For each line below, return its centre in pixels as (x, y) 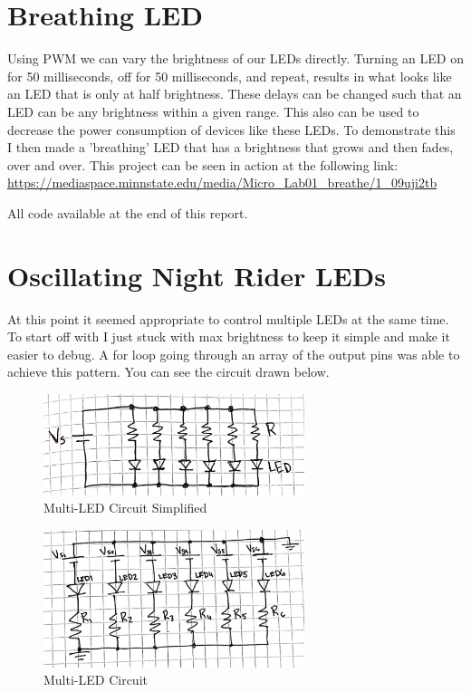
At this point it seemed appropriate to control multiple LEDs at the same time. (228, 318)
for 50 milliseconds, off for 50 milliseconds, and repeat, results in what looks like (230, 76)
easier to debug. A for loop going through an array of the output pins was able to (234, 354)
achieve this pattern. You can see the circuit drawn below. (168, 372)
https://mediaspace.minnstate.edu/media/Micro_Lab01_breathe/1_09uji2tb (222, 183)
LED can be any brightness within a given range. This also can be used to (213, 111)
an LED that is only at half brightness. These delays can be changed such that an (235, 94)
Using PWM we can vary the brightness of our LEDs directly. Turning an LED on (235, 58)
